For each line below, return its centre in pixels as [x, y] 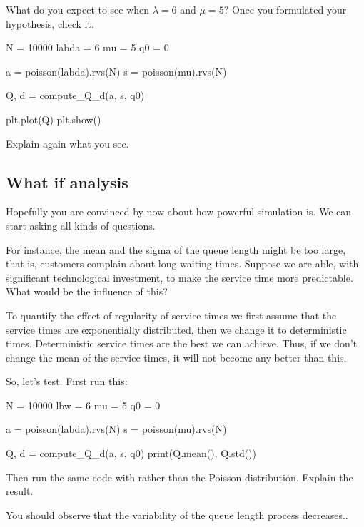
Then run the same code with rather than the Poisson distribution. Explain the [180, 477]
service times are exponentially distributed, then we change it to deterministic [176, 329]
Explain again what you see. [67, 143]
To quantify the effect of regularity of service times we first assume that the [171, 315]
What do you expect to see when [78, 9]
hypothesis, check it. [50, 23]
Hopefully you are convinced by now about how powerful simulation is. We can [179, 211]
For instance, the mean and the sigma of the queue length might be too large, [176, 249]
